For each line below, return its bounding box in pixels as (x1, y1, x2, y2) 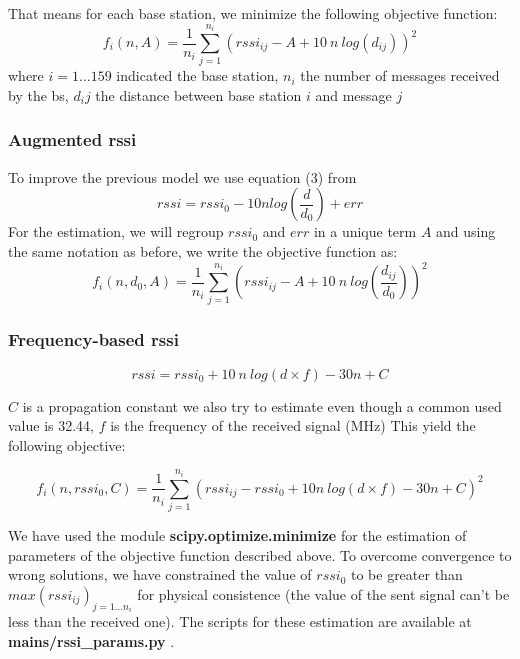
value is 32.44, (8, 415, 95, 436)
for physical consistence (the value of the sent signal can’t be (137, 583, 510, 604)
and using (436, 221, 496, 242)
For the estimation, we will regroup (8, 221, 224, 242)
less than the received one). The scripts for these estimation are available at (8, 611, 472, 632)
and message (315, 84, 392, 105)
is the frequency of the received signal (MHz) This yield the (110, 415, 476, 436)
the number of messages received (300, 65, 500, 86)
